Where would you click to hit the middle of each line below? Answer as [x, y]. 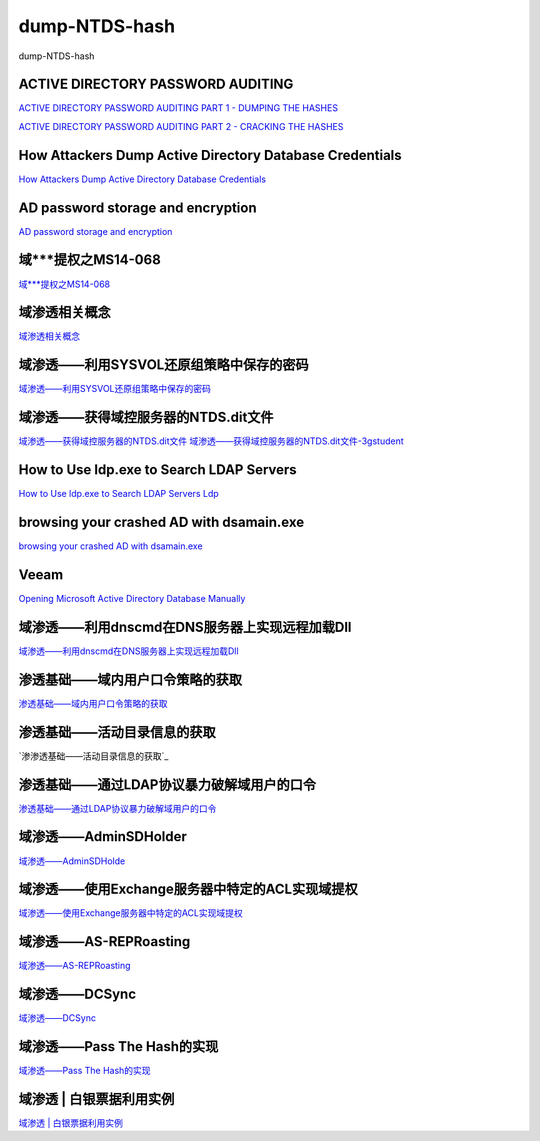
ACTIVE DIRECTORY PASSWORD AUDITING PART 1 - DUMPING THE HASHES [178, 108]
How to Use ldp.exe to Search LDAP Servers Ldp [118, 494]
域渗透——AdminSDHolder [102, 836]
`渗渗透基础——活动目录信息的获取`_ [93, 756]
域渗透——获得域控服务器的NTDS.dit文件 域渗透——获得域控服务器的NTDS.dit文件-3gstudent [211, 441]
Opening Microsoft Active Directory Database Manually [132, 598]
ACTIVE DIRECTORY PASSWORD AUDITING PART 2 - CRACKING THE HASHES [181, 126]
